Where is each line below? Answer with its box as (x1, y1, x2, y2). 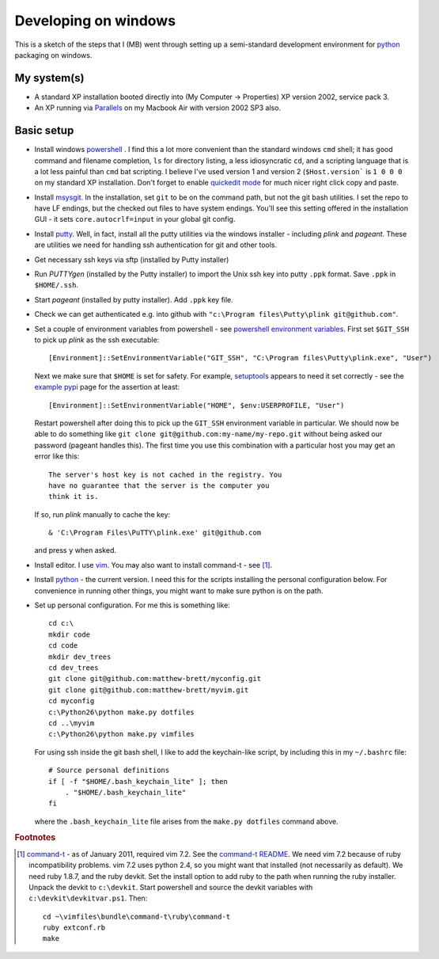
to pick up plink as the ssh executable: (34, 335, 160, 344)
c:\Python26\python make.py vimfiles (48, 729, 195, 739)
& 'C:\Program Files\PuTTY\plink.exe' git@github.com (48, 528, 261, 538)
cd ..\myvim (48, 718, 95, 728)
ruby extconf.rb (42, 923, 106, 932)
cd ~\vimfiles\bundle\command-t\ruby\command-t (42, 911, 231, 921)
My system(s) (14, 71, 85, 85)
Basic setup (14, 124, 74, 138)
